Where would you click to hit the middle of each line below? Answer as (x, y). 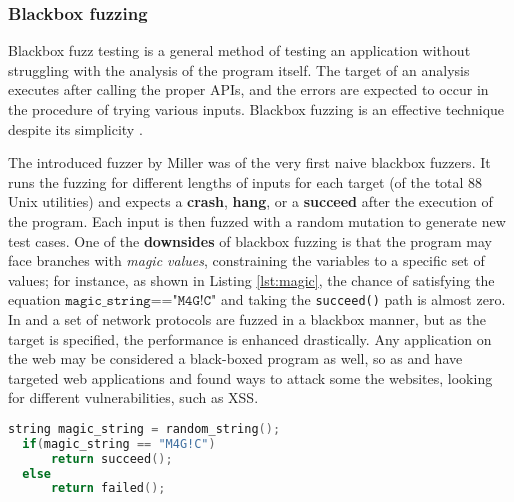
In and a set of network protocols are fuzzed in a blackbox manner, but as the (247, 319)
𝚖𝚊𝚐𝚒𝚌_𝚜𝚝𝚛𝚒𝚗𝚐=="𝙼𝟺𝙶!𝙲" (141, 301)
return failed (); (108, 488)
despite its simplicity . (75, 128)
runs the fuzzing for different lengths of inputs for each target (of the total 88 (245, 181)
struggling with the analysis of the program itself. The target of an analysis (239, 69)
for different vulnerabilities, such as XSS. (133, 397)
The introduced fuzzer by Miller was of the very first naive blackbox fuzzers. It (249, 162)
